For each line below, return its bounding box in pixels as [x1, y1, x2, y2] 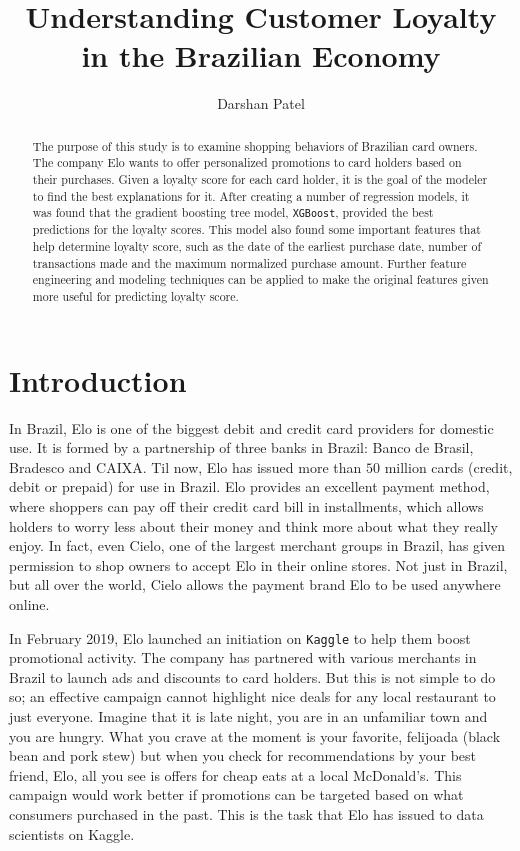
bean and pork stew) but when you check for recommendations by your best [9, 745, 477, 766]
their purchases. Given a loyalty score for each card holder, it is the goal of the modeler [32, 171, 488, 188]
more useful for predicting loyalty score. [32, 288, 239, 305]
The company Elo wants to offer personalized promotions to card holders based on [32, 154, 462, 171]
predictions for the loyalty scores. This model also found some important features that [32, 221, 481, 238]
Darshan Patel [217, 93, 305, 114]
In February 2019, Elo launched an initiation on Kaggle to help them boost [9, 627, 471, 648]
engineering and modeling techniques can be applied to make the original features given [32, 271, 489, 288]
